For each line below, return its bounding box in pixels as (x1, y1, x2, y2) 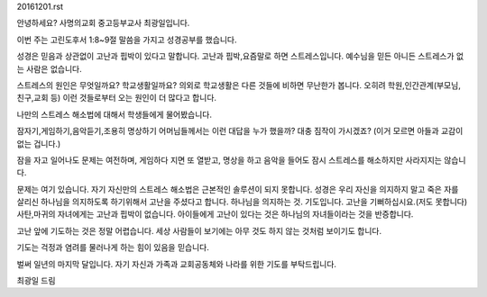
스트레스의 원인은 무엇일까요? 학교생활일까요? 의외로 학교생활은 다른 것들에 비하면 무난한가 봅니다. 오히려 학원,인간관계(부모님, (16, 79, 462, 90)
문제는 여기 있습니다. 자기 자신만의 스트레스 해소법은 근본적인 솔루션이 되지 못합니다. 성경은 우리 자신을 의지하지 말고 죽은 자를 (16, 184, 459, 194)
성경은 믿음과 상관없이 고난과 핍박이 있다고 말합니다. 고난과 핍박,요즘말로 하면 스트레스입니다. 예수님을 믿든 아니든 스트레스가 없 (16, 50, 464, 62)
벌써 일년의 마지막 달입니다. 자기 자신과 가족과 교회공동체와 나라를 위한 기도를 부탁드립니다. (16, 258, 337, 269)
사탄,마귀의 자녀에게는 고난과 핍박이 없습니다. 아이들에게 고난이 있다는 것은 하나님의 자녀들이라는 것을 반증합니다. (16, 209, 414, 220)
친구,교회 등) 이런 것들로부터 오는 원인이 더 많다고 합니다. (16, 93, 216, 103)
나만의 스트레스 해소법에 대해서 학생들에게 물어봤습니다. (16, 109, 212, 120)
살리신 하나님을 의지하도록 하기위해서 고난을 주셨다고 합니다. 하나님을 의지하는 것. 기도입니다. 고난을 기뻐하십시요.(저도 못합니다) (16, 196, 468, 207)
